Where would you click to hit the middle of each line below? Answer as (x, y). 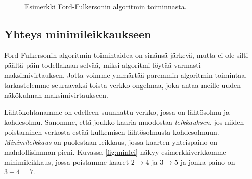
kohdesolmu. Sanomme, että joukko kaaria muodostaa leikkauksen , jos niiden (124, 122)
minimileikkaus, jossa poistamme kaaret (67, 161)
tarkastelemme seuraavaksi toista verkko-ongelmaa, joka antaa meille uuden (122, 85)
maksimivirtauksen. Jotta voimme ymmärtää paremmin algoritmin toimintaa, (126, 74)
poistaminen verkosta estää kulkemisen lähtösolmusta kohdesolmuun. (112, 131)
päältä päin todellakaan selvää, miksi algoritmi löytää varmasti (103, 65)
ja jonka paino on (208, 161)
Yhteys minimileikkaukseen (78, 33)
